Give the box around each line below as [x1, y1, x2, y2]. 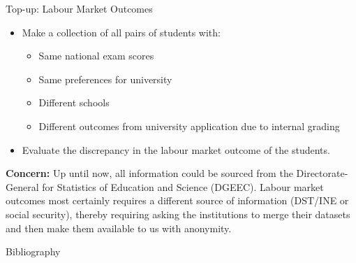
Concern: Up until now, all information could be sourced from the [6, 166, 293, 180]
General [6, 179, 39, 194]
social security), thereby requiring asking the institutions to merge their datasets [6, 206, 350, 221]
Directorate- [296, 166, 348, 180]
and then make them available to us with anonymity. [6, 220, 232, 235]
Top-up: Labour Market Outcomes [6, 1, 153, 15]
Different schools [38, 95, 110, 110]
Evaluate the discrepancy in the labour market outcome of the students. [22, 142, 330, 157]
